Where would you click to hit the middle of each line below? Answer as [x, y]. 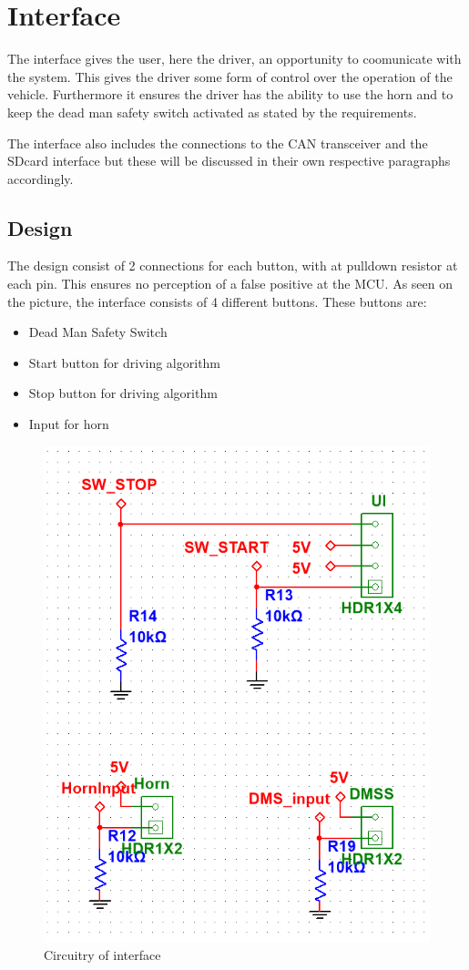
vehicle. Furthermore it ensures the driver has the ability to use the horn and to [230, 94]
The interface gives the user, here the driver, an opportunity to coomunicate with [234, 59]
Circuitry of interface [102, 955]
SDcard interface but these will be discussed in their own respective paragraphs [229, 161]
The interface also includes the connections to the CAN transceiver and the [218, 143]
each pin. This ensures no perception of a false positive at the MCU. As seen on [230, 284]
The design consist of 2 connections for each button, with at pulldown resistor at [233, 265]
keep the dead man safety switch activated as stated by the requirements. [212, 112]
